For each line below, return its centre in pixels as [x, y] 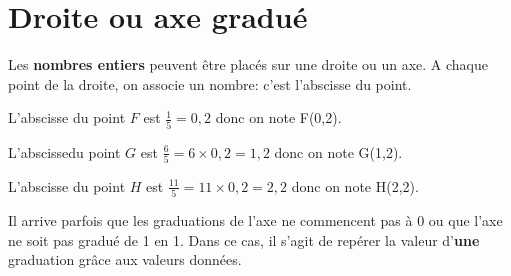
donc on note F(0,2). [278, 117]
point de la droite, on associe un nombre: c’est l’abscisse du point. [210, 83]
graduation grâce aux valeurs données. [125, 259]
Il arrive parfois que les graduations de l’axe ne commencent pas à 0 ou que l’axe [255, 220]
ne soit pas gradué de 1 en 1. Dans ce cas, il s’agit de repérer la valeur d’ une [244, 239]
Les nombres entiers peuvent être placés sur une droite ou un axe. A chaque [248, 64]
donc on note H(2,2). [355, 185]
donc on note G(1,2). [338, 151]
